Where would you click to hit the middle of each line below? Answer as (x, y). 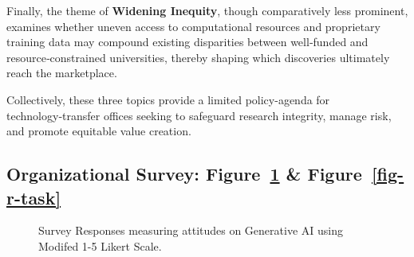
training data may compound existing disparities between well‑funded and (187, 42)
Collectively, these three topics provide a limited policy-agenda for (168, 99)
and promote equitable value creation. (99, 131)
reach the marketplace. (62, 73)
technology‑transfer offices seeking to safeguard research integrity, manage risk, (199, 115)
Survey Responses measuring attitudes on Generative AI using (191, 230)
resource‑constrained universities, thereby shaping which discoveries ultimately (198, 57)
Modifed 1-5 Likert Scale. (100, 245)
